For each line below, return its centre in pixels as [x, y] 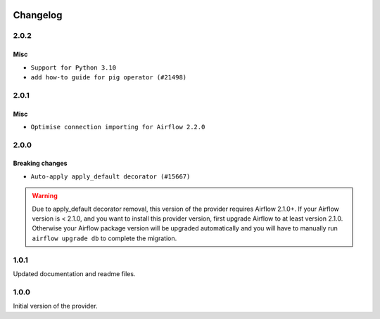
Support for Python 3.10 [73, 67]
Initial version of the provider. [55, 306]
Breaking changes [40, 163]
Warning [45, 196]
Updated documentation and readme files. [74, 273]
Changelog [38, 15]
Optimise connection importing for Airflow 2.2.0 [118, 127]
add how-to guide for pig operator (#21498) [109, 77]
